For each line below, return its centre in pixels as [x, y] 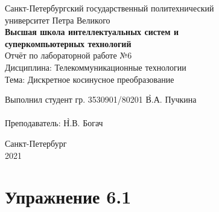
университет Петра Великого [58, 20]
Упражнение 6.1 [68, 197]
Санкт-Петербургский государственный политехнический [109, 8]
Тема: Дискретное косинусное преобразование [90, 79]
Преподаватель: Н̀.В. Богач [54, 123]
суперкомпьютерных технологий [68, 43]
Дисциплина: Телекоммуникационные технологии [96, 67]
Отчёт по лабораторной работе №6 [68, 55]
